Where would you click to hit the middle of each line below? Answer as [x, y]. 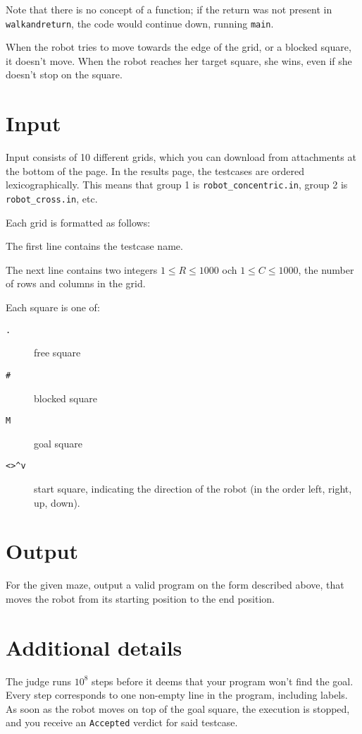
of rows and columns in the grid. [76, 283]
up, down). [57, 502]
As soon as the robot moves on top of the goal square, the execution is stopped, [178, 708]
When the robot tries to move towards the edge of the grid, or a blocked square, [179, 47]
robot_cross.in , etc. [52, 198]
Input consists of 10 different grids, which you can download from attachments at [181, 157]
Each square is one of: [53, 307]
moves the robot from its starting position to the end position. [141, 598]
